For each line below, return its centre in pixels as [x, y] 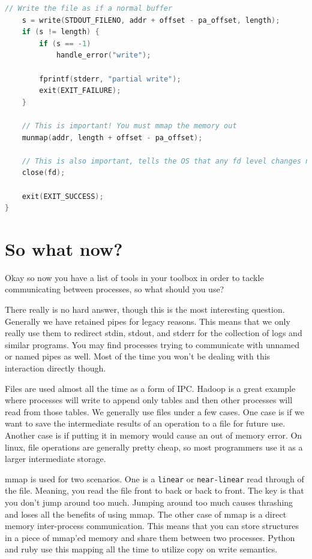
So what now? [64, 248]
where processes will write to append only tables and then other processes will [149, 400]
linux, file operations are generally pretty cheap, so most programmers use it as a [154, 447]
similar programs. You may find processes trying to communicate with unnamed [152, 344]
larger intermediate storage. [55, 459]
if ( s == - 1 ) [65, 43]
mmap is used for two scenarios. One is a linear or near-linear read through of [154, 478]
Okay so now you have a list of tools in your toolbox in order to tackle [134, 277]
